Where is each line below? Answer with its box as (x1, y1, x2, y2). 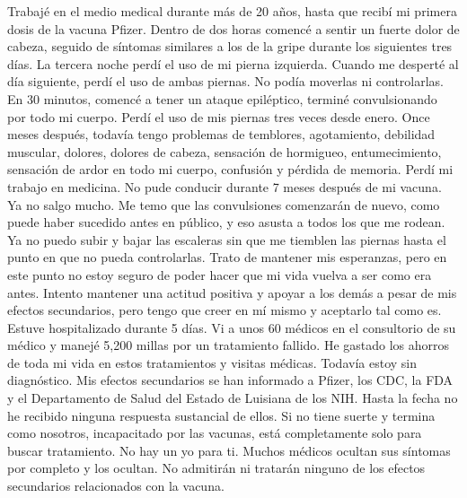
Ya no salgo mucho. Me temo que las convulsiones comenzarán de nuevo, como (7, 195, 440, 214)
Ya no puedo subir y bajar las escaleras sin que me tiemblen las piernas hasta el (7, 230, 446, 249)
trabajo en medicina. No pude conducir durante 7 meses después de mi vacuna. (7, 177, 442, 196)
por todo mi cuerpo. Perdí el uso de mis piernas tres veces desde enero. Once (7, 107, 430, 126)
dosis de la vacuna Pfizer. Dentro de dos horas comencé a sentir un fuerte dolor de (7, 19, 460, 38)
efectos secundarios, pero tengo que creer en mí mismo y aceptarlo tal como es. (7, 301, 442, 319)
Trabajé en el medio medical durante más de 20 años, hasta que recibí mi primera (7, 2, 457, 20)
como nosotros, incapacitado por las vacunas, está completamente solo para (7, 424, 422, 442)
